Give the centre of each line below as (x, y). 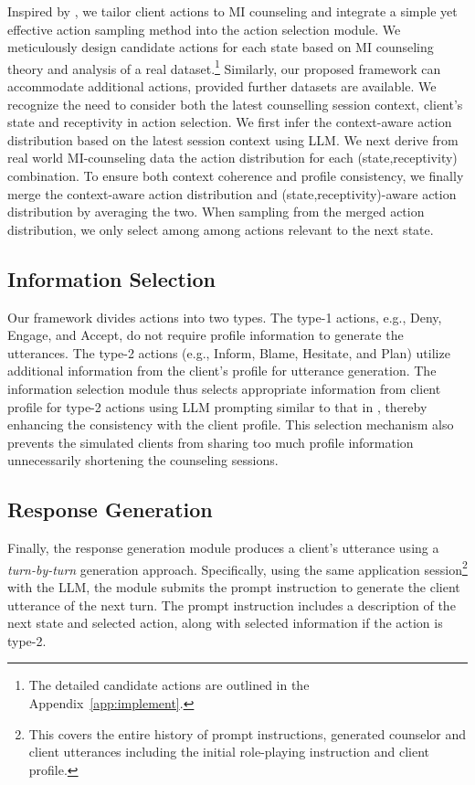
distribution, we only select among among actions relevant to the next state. (221, 229)
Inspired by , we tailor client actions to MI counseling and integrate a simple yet (232, 11)
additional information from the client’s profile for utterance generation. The (222, 371)
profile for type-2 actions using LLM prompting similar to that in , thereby (217, 406)
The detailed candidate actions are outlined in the (169, 685)
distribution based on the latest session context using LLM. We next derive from (233, 139)
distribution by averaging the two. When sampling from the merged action (216, 212)
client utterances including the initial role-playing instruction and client (229, 752)
